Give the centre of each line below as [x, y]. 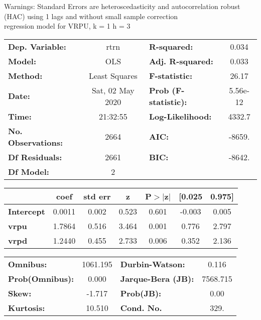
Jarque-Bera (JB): [157, 278]
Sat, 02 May [113, 90]
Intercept [27, 211]
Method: [25, 75]
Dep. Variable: [37, 46]
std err [97, 196]
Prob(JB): [141, 293]
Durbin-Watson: [153, 264]
